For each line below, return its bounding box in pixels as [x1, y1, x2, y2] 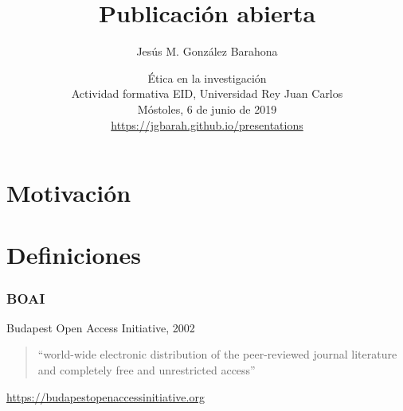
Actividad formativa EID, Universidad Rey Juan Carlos [71, 85, 343, 102]
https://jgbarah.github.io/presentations [111, 116, 303, 133]
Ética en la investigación [147, 69, 267, 86]
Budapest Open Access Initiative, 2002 [6, 319, 195, 335]
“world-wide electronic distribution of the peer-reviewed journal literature [37, 346, 397, 363]
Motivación [6, 176, 131, 209]
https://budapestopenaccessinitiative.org [6, 388, 205, 405]
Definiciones [6, 238, 141, 271]
